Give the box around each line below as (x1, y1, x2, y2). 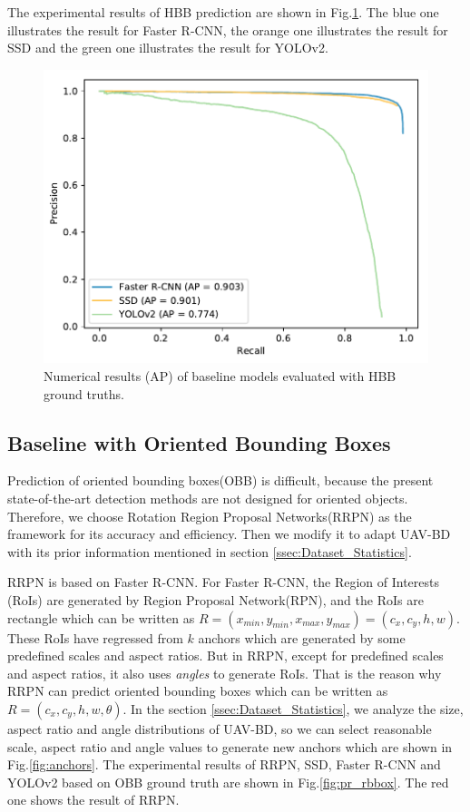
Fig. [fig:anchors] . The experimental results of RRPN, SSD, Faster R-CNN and (7, 755, 441, 774)
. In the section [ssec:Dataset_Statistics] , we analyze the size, (122, 699, 464, 718)
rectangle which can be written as (7, 608, 195, 627)
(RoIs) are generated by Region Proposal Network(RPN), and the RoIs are (7, 591, 424, 609)
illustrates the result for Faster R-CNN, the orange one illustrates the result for (7, 20, 448, 39)
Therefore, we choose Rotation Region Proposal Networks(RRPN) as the (7, 506, 412, 525)
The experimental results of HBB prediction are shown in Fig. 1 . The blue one (7, 3, 439, 21)
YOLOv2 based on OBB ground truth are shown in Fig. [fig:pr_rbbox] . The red (7, 772, 449, 791)
